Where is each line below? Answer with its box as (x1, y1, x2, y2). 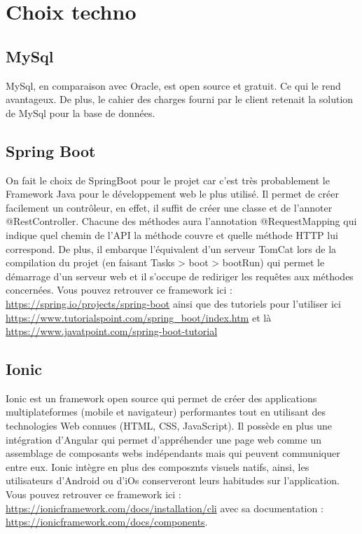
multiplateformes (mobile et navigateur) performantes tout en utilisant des (6, 404, 326, 419)
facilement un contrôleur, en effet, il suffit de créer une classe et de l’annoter (6, 200, 333, 214)
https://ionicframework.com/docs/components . (6, 514, 208, 529)
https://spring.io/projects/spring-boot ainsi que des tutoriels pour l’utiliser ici (6, 296, 341, 310)
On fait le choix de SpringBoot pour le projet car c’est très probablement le (6, 172, 330, 187)
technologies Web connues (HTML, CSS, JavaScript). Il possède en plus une (6, 418, 332, 433)
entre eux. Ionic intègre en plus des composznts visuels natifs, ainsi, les (6, 459, 309, 474)
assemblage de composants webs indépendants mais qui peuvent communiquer (6, 446, 340, 460)
